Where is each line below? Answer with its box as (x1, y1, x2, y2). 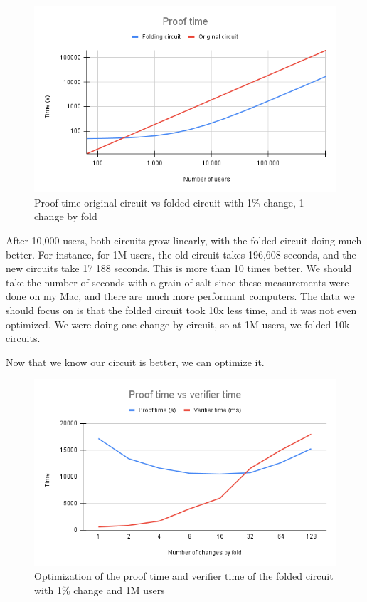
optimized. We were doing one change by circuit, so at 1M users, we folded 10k (6, 316, 350, 331)
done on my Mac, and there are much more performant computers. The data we (6, 289, 355, 303)
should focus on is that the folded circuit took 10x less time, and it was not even (6, 302, 357, 317)
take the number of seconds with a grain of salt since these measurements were (6, 274, 349, 289)
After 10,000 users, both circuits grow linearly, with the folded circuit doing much (6, 232, 362, 247)
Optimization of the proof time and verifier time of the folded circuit (34, 569, 334, 583)
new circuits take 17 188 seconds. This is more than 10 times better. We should (6, 261, 352, 276)
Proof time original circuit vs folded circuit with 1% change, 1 (34, 194, 304, 209)
